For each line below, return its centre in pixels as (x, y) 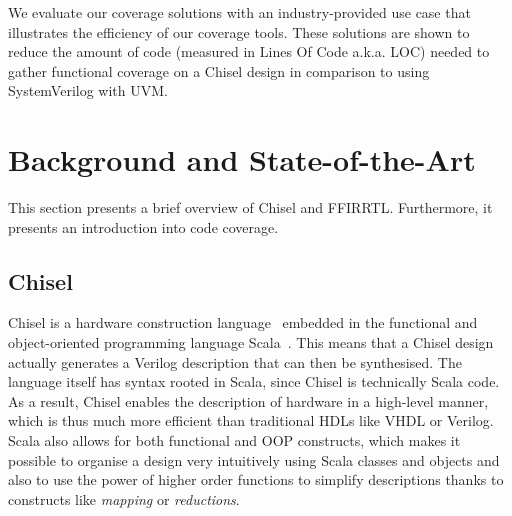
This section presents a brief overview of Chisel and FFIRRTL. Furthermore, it (250, 207)
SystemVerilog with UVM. (88, 90)
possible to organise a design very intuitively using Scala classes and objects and (254, 459)
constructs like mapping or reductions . (124, 498)
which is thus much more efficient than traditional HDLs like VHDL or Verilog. (251, 420)
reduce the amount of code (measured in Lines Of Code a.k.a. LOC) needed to (249, 51)
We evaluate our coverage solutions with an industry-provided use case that (239, 12)
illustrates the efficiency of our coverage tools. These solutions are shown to (239, 31)
